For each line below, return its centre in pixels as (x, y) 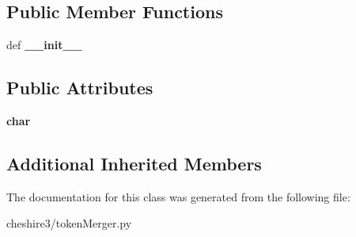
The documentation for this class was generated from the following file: (178, 196)
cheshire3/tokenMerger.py (69, 223)
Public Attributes (80, 88)
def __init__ (44, 45)
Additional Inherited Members (134, 163)
